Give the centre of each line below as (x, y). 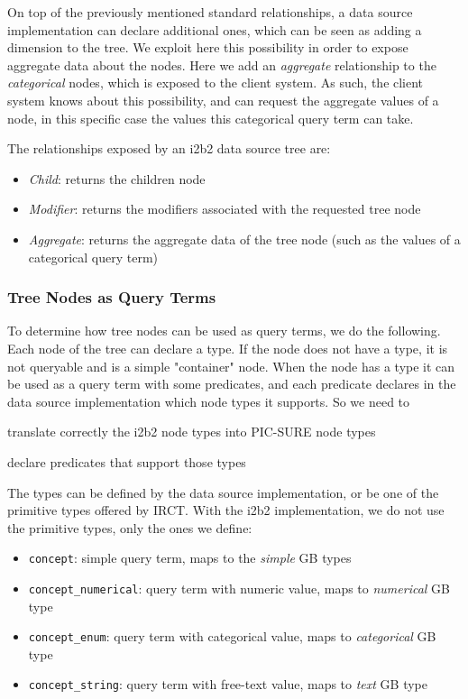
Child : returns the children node (117, 178)
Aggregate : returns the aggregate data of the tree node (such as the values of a (244, 239)
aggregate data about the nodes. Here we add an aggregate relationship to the (222, 64)
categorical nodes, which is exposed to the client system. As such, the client (216, 83)
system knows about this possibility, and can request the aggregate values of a (223, 100)
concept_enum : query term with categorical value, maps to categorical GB (232, 636)
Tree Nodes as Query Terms (112, 297)
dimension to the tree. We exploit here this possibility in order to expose (208, 47)
